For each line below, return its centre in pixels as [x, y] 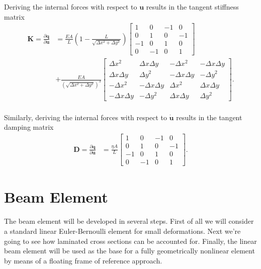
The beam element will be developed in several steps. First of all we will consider [129, 221]
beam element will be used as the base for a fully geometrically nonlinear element [129, 251]
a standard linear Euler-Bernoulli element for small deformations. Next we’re [122, 231]
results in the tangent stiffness [192, 7]
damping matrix [29, 127]
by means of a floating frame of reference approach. [83, 260]
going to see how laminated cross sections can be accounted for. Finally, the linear [130, 241]
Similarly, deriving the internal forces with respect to [85, 117]
